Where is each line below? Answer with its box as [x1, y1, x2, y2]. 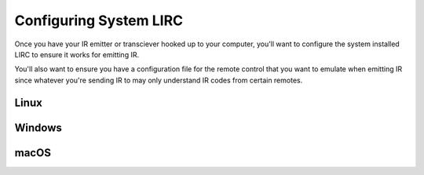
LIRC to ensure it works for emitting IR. [14, 49, 140, 59]
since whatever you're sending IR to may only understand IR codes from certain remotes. [14, 75, 303, 85]
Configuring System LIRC [14, 12, 184, 29]
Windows [14, 121, 62, 134]
